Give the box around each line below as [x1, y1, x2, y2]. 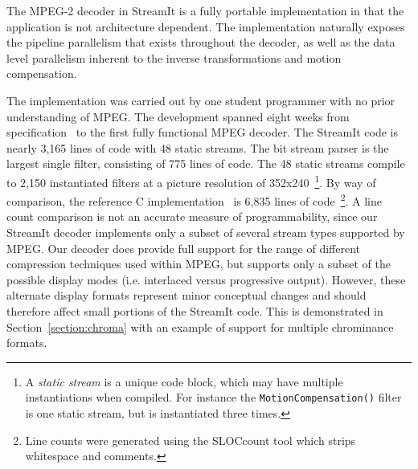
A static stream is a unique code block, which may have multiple [25, 373, 343, 389]
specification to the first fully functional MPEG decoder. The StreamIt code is [6, 124, 398, 141]
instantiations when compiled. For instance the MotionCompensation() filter [25, 389, 402, 406]
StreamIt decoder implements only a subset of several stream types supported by [6, 224, 405, 241]
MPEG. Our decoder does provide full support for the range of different [6, 239, 361, 256]
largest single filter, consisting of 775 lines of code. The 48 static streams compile [6, 155, 405, 172]
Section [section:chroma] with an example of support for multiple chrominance [6, 318, 394, 335]
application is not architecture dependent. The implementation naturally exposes [6, 18, 405, 35]
